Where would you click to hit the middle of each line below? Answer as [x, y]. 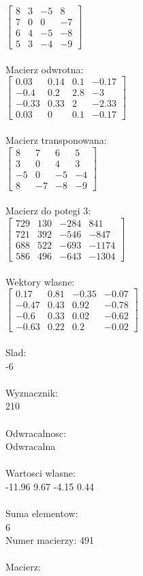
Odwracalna [31, 446]
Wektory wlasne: [40, 281]
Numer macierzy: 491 [50, 540]
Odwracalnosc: [36, 433]
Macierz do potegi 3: [48, 211]
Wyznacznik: [32, 392]
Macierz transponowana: [56, 140]
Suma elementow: [42, 513]
